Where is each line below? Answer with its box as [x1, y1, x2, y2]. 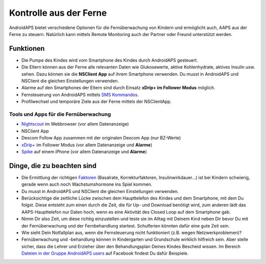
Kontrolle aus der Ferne [9, 7, 107, 18]
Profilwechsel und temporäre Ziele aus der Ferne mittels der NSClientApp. [21, 99, 172, 104]
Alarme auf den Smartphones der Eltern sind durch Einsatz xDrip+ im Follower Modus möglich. [21, 85, 215, 91]
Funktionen [9, 44, 45, 53]
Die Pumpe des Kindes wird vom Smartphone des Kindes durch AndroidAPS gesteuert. [21, 57, 198, 63]
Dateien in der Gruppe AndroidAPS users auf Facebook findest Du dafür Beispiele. [21, 250, 189, 256]
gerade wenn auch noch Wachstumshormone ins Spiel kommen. [21, 181, 153, 187]
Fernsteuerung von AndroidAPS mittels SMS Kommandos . [21, 92, 139, 98]
